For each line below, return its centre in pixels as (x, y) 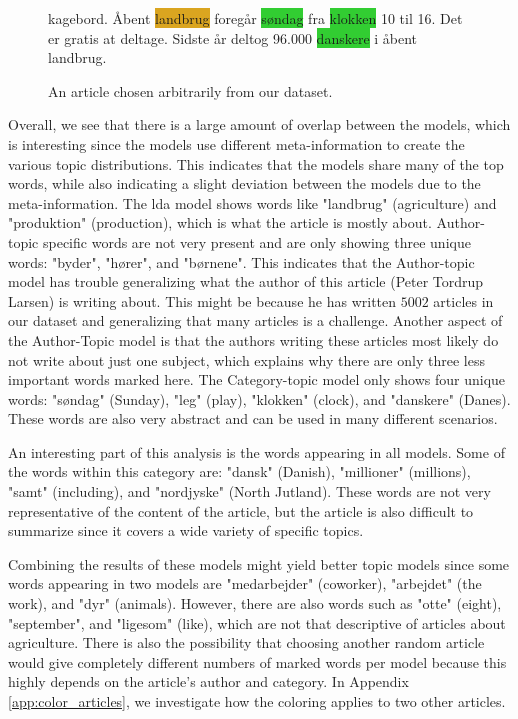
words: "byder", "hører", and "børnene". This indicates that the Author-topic (241, 261)
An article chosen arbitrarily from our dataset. (190, 90)
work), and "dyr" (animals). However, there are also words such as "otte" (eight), (255, 603)
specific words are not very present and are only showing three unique (256, 241)
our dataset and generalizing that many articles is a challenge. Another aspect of (255, 320)
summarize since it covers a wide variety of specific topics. (186, 530)
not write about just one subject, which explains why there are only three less (246, 359)
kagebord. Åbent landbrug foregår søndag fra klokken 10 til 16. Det (255, 18)
